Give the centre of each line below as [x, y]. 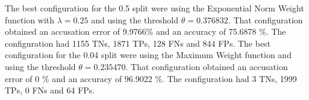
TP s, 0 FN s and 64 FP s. [50, 90]
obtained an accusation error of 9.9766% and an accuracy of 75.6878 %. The [145, 31]
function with [30, 19]
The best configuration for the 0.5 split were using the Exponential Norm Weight [154, 8]
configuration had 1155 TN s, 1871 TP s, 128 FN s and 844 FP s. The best [138, 43]
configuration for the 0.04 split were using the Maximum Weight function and [148, 55]
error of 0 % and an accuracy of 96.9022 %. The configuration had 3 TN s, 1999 [151, 78]
